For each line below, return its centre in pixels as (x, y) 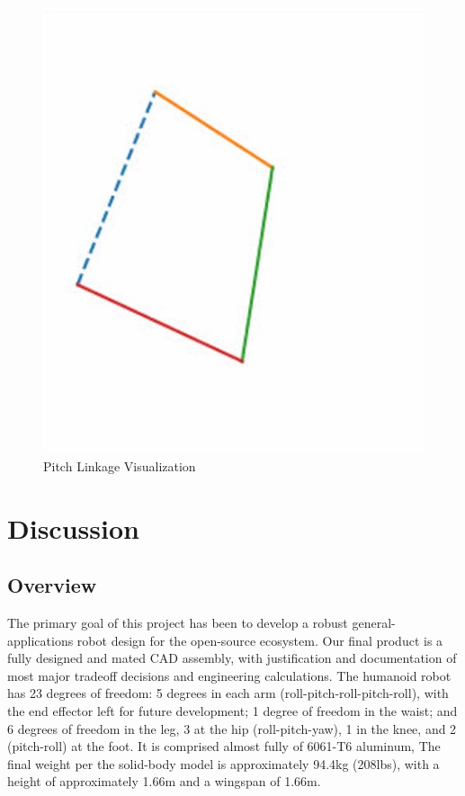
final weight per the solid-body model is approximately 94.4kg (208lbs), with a (224, 763)
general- (374, 623)
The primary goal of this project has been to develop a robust (178, 623)
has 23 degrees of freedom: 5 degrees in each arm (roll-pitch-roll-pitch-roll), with (228, 693)
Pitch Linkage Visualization (120, 465)
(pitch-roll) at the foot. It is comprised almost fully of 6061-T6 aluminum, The (224, 746)
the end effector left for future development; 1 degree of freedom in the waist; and (232, 710)
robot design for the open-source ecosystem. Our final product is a (260, 640)
